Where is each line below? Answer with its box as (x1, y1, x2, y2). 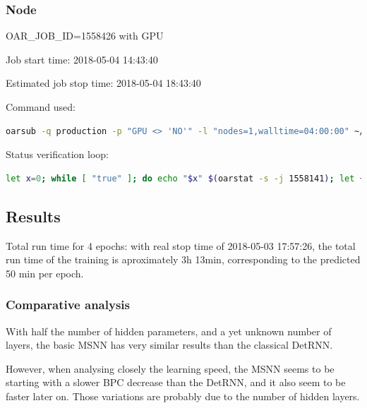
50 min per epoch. (6, 265, 84, 280)
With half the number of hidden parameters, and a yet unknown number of (6, 323, 332, 338)
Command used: (6, 100, 76, 114)
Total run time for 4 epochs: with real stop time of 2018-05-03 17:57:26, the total (6, 238, 356, 253)
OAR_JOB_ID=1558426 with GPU (6, 28, 164, 43)
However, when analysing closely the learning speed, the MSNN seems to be (6, 361, 335, 376)
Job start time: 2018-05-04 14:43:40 (6, 52, 158, 66)
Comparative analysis (6, 296, 130, 313)
